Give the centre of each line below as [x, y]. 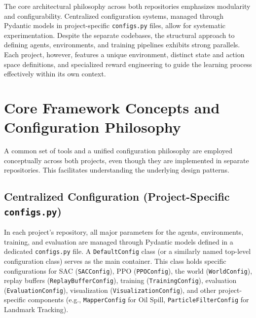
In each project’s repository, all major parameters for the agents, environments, [124, 232]
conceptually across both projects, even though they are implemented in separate [127, 160]
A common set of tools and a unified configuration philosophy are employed [118, 151]
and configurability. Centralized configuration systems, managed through [114, 16]
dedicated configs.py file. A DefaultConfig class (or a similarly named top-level [128, 251]
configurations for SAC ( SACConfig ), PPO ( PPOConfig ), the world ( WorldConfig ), [128, 270]
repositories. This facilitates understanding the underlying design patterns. [117, 170]
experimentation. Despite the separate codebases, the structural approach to [119, 35]
